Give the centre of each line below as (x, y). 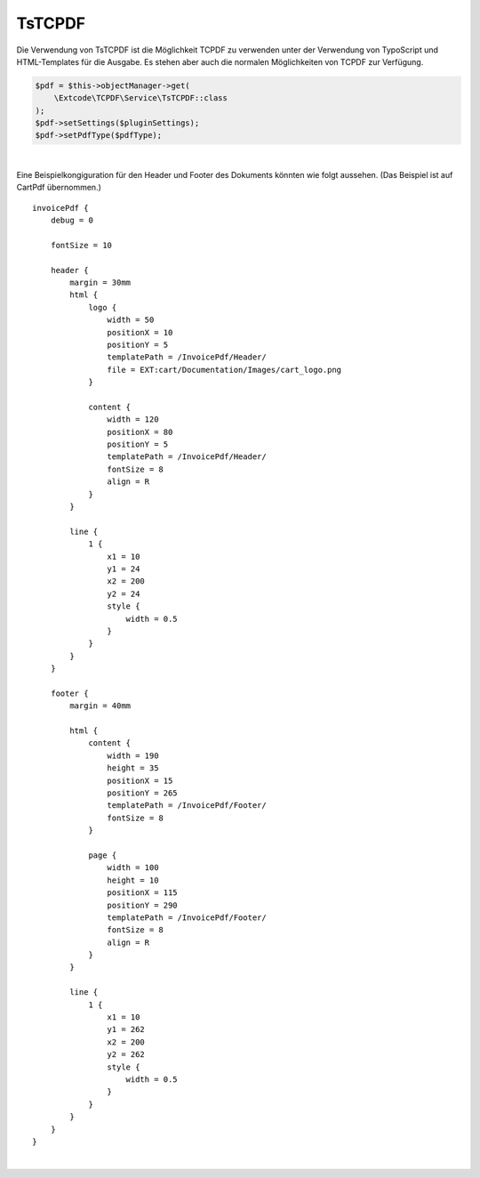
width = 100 (133, 868)
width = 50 (131, 320)
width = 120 (133, 420)
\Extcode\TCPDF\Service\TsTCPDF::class (141, 98)
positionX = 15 (140, 780)
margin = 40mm (100, 706)
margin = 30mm (100, 282)
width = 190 (133, 755)
